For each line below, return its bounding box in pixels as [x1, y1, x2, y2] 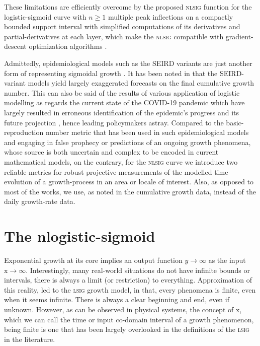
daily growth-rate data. [4, 196, 75, 206]
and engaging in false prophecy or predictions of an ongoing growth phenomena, [4, 136, 251, 147]
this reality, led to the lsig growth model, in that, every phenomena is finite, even [4, 284, 256, 295]
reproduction [4, 127, 44, 137]
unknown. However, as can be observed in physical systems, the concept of [4, 304, 234, 314]
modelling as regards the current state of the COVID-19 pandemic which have [4, 97, 245, 108]
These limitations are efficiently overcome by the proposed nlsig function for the [4, 2, 252, 12]
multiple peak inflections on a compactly [108, 11, 233, 22]
